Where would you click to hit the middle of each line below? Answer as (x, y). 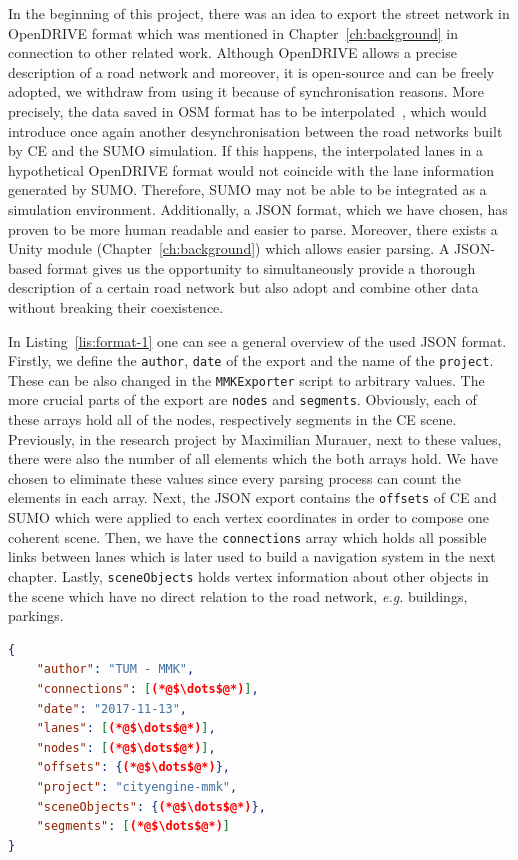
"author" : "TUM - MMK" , (115, 669)
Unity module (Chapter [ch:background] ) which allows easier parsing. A (229, 248)
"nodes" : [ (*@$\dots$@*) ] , (126, 747)
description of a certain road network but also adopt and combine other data (243, 287)
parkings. (36, 615)
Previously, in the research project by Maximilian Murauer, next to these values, (255, 438)
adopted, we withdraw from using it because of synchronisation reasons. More (246, 91)
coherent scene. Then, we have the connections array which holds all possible (247, 536)
